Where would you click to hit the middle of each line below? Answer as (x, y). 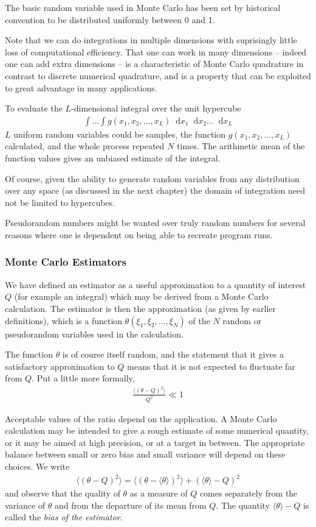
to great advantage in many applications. (81, 87)
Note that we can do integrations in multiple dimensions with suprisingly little (151, 40)
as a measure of (159, 493)
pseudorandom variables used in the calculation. (94, 334)
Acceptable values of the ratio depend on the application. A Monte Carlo (141, 418)
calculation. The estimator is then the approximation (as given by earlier (141, 308)
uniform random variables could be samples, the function (120, 134)
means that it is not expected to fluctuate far (211, 366)
